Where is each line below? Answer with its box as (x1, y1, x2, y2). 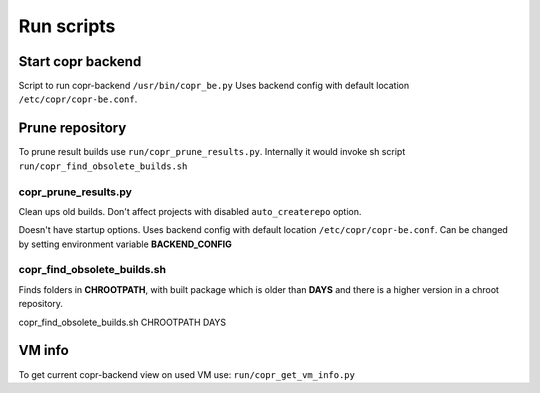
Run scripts (18, 15, 116, 37)
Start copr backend (18, 53, 142, 70)
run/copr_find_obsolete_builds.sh (18, 160, 188, 172)
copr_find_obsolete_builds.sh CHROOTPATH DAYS (18, 316, 227, 328)
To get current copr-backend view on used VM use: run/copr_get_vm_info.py (18, 368, 355, 380)
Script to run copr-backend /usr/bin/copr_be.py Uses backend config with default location (18, 80, 410, 92)
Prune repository (18, 120, 127, 137)
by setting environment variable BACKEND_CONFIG (18, 238, 232, 250)
